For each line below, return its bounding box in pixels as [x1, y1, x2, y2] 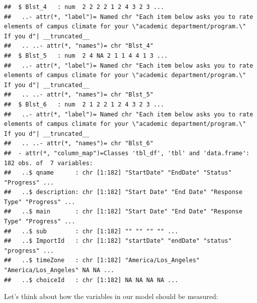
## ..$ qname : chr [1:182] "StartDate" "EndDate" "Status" [4, 169, 232, 177]
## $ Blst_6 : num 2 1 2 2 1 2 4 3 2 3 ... [4, 101, 165, 108]
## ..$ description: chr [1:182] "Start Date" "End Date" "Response [4, 189, 243, 196]
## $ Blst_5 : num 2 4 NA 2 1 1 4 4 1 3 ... [4, 52, 168, 59]
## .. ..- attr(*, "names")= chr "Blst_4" [4, 42, 154, 50]
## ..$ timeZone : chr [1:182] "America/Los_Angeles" [4, 257, 200, 264]
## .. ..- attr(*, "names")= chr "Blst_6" [4, 140, 154, 147]
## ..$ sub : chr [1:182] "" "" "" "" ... [4, 227, 178, 235]
